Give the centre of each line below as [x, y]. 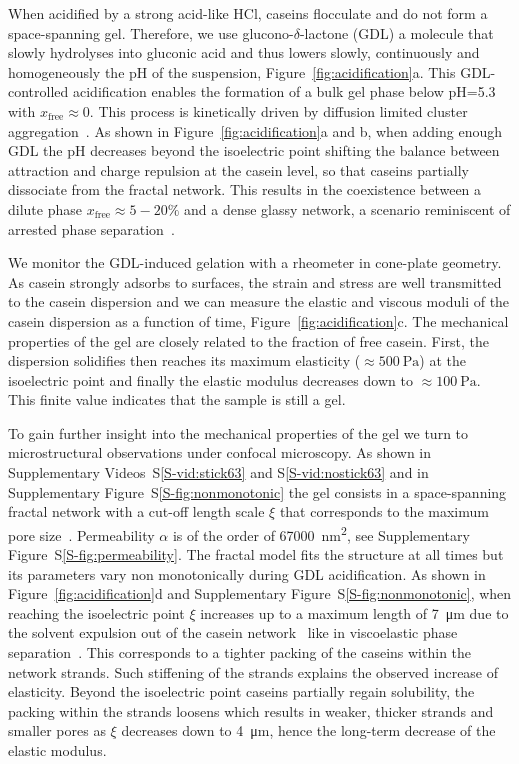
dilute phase [45, 208]
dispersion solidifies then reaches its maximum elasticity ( [184, 360]
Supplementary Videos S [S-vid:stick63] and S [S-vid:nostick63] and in [218, 472]
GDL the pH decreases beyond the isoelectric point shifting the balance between [254, 150]
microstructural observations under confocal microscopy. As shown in [220, 452]
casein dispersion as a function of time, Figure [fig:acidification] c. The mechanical [258, 320]
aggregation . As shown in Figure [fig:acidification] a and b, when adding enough [255, 130]
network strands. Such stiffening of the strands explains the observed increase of [253, 671]
